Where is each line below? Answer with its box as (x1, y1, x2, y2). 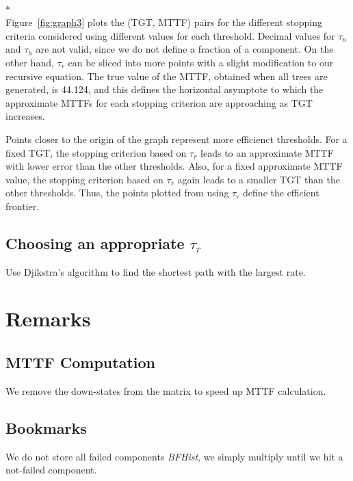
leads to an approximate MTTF (200, 145, 334, 159)
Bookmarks (5, 417, 87, 438)
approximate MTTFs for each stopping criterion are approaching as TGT (5, 95, 313, 109)
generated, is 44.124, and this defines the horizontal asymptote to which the (5, 82, 324, 96)
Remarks (5, 304, 91, 333)
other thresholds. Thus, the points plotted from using (5, 185, 229, 200)
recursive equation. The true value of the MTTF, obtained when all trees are (5, 68, 328, 83)
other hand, (5, 55, 54, 69)
